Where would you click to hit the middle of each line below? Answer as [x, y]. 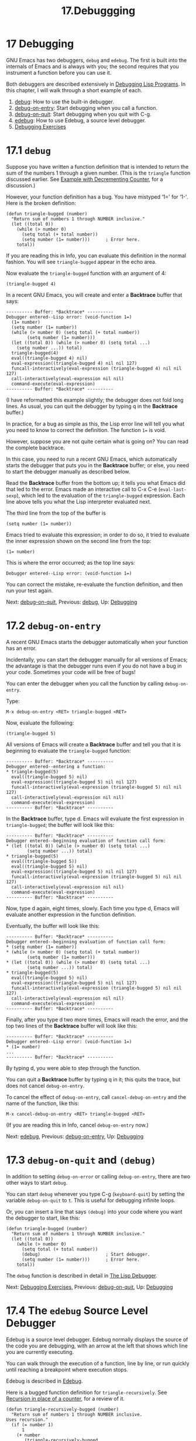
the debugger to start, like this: [43, 1218]
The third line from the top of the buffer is [56, 513]
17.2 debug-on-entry [54, 626]
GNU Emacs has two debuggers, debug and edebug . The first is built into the [97, 60]
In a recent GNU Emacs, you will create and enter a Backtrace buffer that [94, 294]
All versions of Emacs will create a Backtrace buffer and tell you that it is [94, 744]
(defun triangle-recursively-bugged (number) [62, 1409]
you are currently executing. [40, 1352]
